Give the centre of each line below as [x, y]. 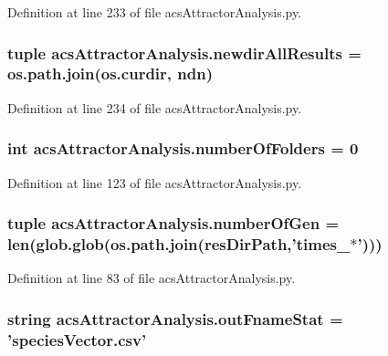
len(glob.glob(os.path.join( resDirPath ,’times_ [179, 243]
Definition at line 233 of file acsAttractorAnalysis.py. [155, 12]
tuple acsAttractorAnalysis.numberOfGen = [173, 223]
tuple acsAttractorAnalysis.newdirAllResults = [184, 52]
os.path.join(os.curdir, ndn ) [110, 73]
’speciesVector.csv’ [77, 339]
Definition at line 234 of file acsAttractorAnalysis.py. [155, 107]
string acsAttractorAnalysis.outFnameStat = [175, 318]
